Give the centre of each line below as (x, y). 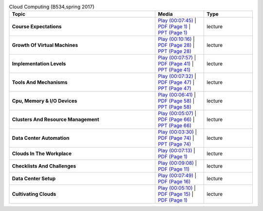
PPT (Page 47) (175, 89)
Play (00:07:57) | (177, 58)
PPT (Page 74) (175, 144)
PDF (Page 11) (174, 169)
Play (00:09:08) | (178, 163)
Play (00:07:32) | (177, 77)
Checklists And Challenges (44, 166)
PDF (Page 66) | (176, 119)
